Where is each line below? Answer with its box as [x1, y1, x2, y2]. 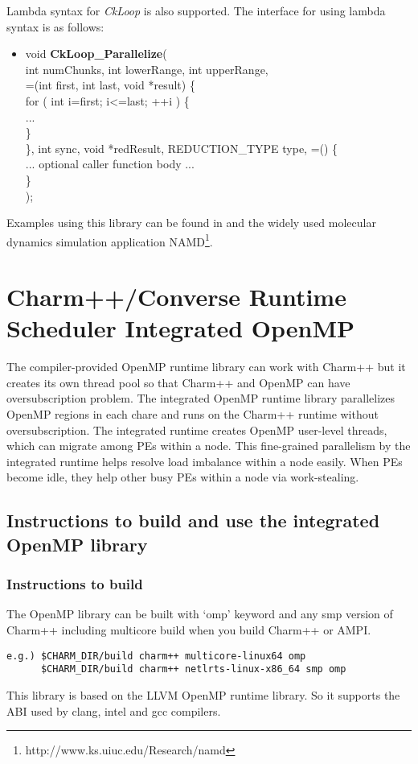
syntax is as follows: [6, 18, 104, 35]
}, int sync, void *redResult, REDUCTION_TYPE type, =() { [25, 139, 338, 156]
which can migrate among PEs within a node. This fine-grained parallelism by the [6, 437, 411, 454]
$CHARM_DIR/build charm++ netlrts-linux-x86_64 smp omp [40, 663, 346, 675]
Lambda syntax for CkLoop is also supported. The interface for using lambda [6, 2, 386, 19]
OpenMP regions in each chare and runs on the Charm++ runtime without [6, 406, 379, 423]
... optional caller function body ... [25, 155, 195, 172]
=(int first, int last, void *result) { [25, 76, 195, 93]
